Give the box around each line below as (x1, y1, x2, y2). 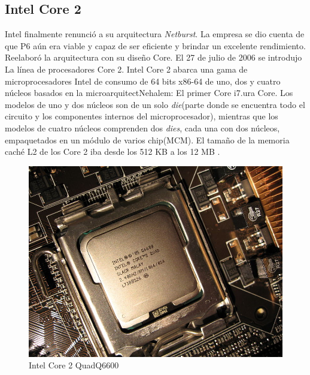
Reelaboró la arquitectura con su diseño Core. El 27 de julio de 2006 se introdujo (5, 51, 302, 64)
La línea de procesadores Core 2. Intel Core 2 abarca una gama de (5, 62, 248, 75)
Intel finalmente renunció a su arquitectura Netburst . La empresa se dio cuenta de (5, 28, 305, 40)
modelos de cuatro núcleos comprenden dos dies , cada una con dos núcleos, (5, 121, 280, 134)
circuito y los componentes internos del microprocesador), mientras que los (5, 110, 278, 122)
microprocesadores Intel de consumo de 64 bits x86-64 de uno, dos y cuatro (5, 74, 281, 87)
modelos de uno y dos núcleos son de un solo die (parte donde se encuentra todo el (5, 98, 305, 110)
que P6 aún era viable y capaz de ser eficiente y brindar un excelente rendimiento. (5, 39, 306, 52)
